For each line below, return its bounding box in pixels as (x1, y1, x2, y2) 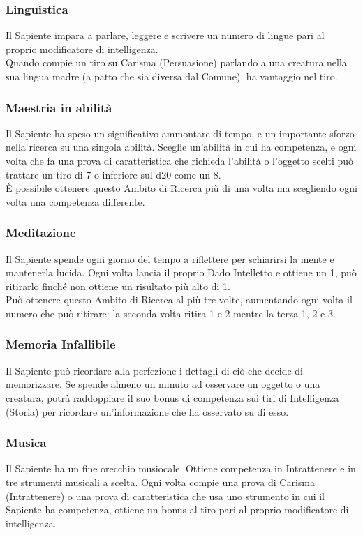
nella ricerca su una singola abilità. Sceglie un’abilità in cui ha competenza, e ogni (6, 140, 357, 154)
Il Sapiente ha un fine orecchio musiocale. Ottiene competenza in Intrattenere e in (6, 461, 356, 476)
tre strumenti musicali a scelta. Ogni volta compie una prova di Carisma (6, 474, 315, 489)
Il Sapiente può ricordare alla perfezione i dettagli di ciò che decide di (6, 363, 303, 377)
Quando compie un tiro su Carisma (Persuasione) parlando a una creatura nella (6, 55, 347, 70)
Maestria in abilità (6, 98, 112, 116)
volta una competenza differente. (6, 194, 145, 209)
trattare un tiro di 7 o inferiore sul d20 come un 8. (6, 167, 221, 181)
